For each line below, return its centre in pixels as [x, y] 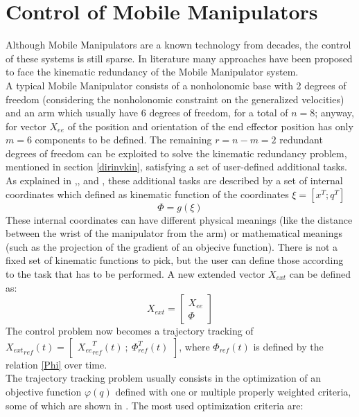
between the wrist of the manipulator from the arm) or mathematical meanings [174, 233]
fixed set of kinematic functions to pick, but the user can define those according [175, 260]
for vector [26, 126]
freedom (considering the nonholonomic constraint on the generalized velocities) [175, 99]
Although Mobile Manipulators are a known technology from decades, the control [178, 45]
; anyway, [334, 113]
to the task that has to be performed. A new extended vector [135, 274]
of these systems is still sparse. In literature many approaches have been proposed [179, 58]
